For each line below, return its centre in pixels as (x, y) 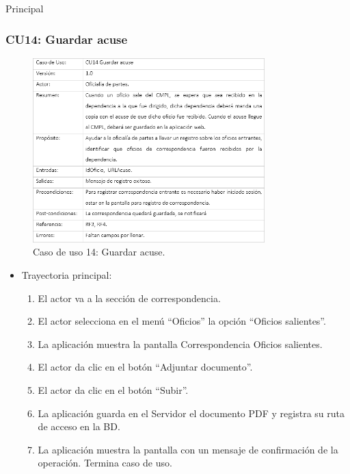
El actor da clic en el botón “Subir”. (113, 389)
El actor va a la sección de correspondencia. (129, 298)
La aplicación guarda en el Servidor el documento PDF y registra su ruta (191, 413)
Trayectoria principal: (67, 275)
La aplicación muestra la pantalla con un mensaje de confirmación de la (188, 449)
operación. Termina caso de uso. (105, 463)
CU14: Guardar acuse (67, 39)
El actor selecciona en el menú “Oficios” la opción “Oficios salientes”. (182, 321)
